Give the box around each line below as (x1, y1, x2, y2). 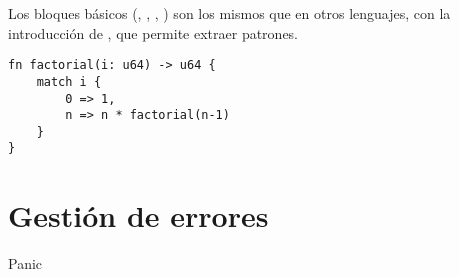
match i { (36, 74, 102, 89)
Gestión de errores (8, 195, 269, 236)
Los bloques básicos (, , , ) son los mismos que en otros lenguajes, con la (8, 3, 451, 23)
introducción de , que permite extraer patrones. (8, 22, 299, 43)
